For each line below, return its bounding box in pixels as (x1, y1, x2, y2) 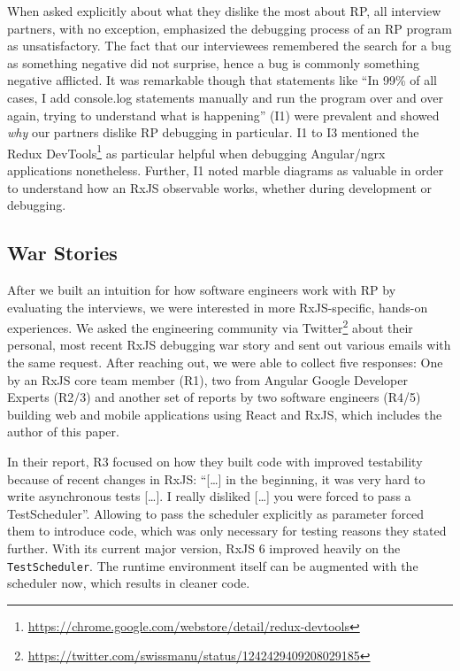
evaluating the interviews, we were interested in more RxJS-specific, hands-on (7, 297, 428, 316)
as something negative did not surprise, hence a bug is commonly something (7, 53, 420, 72)
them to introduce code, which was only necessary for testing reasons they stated (7, 521, 447, 540)
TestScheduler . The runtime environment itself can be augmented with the (7, 556, 418, 575)
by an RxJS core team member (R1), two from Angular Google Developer (7, 370, 408, 389)
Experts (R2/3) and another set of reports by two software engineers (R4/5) (7, 388, 421, 406)
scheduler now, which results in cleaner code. (7, 574, 250, 592)
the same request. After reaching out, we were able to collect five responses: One (7, 353, 443, 372)
